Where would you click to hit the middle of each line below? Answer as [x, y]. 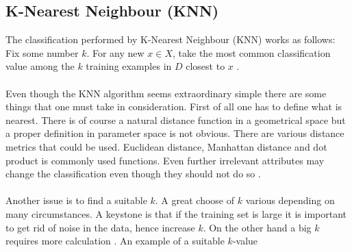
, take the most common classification [252, 52]
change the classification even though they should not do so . [133, 174]
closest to [205, 66]
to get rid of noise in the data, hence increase [100, 227]
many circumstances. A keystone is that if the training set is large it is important [176, 213]
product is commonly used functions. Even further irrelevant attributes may [165, 160]
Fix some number [42, 52]
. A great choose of [195, 200]
